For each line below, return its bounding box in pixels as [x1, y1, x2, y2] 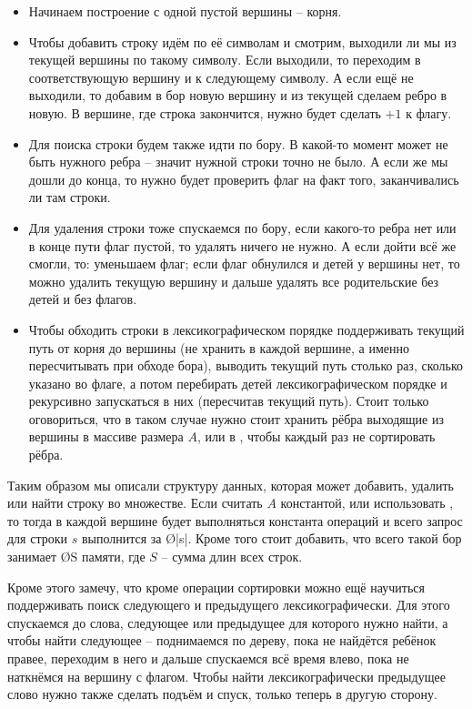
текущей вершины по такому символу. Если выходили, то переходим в [28, 50, 421, 69]
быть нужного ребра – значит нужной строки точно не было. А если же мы [28, 152, 448, 171]
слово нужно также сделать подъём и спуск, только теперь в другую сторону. [7, 684, 437, 704]
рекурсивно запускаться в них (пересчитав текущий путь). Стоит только [28, 391, 429, 410]
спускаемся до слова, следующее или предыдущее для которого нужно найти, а [7, 613, 448, 632]
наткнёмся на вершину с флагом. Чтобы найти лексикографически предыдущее [7, 666, 446, 685]
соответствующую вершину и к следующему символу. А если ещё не [28, 67, 414, 86]
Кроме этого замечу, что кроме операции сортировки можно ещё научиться [7, 577, 425, 596]
